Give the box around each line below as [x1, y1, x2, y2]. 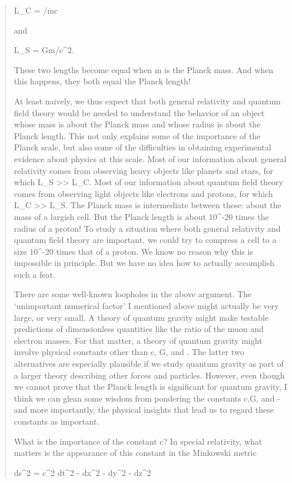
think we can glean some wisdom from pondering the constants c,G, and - [14, 392, 280, 404]
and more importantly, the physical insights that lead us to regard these [14, 403, 274, 416]
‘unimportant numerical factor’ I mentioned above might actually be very [14, 300, 279, 312]
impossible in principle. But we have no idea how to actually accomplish [14, 257, 275, 269]
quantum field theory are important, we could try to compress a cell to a [14, 234, 277, 246]
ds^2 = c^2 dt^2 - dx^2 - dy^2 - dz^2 [14, 466, 151, 478]
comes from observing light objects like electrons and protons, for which [14, 187, 273, 199]
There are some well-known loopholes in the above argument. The [14, 288, 252, 300]
